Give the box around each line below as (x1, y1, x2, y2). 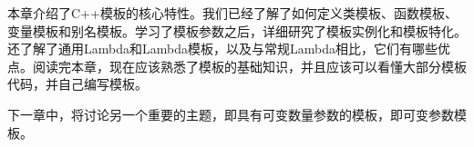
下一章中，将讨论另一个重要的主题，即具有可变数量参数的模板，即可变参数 (7, 104, 454, 123)
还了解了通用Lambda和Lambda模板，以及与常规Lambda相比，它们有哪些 (7, 39, 438, 58)
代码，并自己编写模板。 (7, 74, 148, 93)
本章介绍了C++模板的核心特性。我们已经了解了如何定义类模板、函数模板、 (7, 4, 458, 22)
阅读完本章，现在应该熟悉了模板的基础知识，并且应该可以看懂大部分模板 (32, 56, 467, 75)
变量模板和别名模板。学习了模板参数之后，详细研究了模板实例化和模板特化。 (7, 21, 467, 40)
